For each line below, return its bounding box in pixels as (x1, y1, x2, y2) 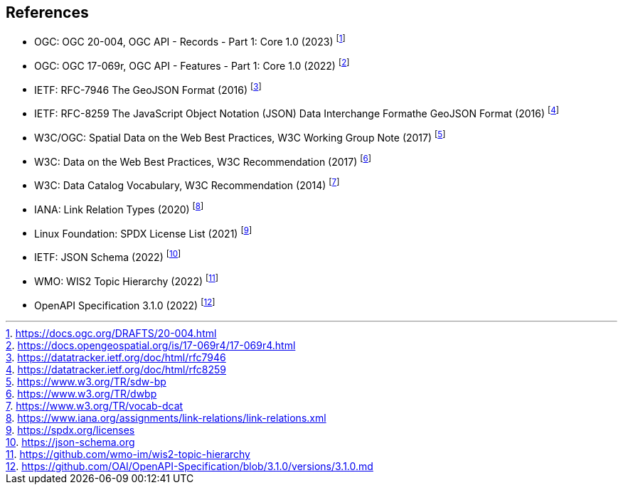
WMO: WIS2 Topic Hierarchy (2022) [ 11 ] (34, 272, 218, 287)
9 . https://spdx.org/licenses (6, 424, 135, 437)
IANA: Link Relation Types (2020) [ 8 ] (34, 201, 204, 215)
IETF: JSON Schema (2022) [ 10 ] (34, 249, 181, 263)
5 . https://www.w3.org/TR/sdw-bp (6, 376, 166, 388)
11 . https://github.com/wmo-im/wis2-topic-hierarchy (6, 448, 250, 461)
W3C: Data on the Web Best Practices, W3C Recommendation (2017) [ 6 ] (34, 153, 371, 168)
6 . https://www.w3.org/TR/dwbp (6, 388, 157, 400)
